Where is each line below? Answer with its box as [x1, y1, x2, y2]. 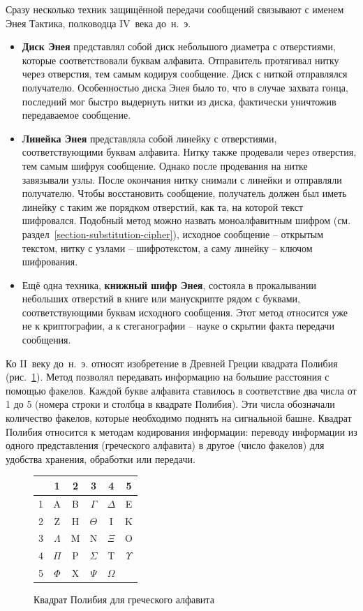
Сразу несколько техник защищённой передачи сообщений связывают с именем [6, 2, 344, 16]
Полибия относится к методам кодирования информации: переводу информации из [6, 424, 357, 439]
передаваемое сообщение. [22, 108, 131, 122]
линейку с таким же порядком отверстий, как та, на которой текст [22, 199, 304, 214]
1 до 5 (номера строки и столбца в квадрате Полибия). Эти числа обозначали [6, 397, 335, 411]
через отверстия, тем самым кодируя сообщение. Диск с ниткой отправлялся [22, 66, 348, 81]
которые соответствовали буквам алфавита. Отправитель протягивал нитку [22, 52, 339, 67]
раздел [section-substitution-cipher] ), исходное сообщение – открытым [22, 226, 324, 241]
